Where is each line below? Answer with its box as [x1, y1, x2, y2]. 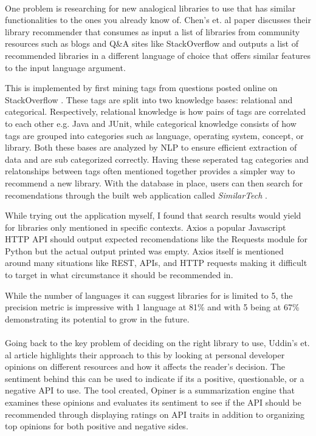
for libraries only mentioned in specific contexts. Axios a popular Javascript [5, 220, 286, 233]
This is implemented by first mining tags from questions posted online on [5, 81, 278, 94]
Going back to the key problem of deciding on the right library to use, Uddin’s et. [5, 336, 310, 349]
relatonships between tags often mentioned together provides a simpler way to [5, 165, 295, 177]
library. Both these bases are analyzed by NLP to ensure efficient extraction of [5, 141, 297, 154]
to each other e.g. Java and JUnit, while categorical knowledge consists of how [5, 117, 297, 129]
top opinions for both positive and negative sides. [5, 420, 188, 432]
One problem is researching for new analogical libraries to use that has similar [5, 1, 296, 14]
